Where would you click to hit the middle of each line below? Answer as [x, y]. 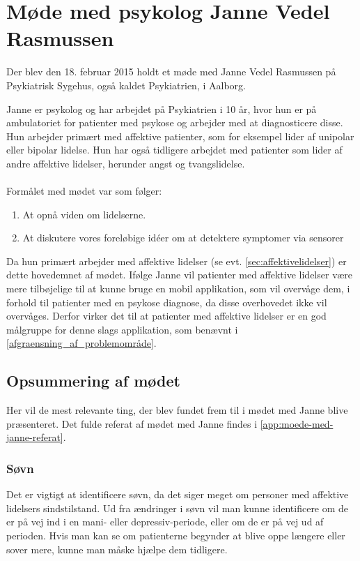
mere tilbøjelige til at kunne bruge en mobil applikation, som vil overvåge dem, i [178, 289]
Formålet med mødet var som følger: [84, 191]
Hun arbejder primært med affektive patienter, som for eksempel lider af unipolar [180, 136]
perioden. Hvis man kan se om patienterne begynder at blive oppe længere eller [176, 535]
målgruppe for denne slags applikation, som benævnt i [122, 329]
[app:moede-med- [297, 423]
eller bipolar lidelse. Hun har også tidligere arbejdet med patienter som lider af [174, 150]
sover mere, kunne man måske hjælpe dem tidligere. [117, 549]
